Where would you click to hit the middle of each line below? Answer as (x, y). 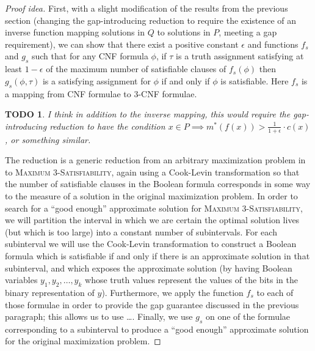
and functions (273, 44)
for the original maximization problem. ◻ (83, 341)
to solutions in (184, 32)
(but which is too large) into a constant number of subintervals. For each (141, 231)
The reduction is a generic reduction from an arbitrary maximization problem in (155, 160)
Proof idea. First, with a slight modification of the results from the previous (147, 8)
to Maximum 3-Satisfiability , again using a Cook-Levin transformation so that (152, 172)
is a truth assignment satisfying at (240, 56)
